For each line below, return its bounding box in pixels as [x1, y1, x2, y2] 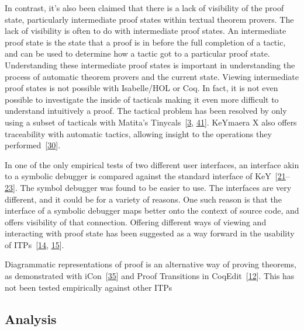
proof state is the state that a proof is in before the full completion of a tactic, [5, 36, 286, 48]
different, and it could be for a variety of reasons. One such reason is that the [5, 193, 282, 205]
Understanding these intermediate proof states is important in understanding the [5, 58, 295, 71]
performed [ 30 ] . [5, 139, 61, 151]
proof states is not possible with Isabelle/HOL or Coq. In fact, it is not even [5, 82, 278, 94]
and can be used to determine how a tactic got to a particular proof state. [5, 47, 270, 60]
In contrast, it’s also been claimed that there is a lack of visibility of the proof [5, 2, 284, 13]
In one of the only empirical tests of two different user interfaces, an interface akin [5, 158, 299, 170]
